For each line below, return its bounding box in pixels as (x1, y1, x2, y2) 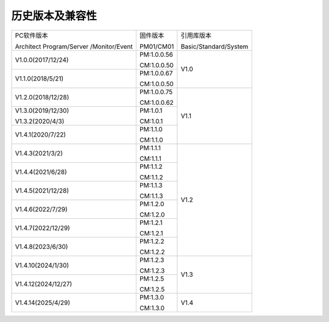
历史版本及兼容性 (11, 9, 97, 23)
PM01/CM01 (139, 42, 174, 51)
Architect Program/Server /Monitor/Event (15, 42, 133, 51)
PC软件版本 (15, 31, 48, 40)
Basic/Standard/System (180, 42, 249, 51)
